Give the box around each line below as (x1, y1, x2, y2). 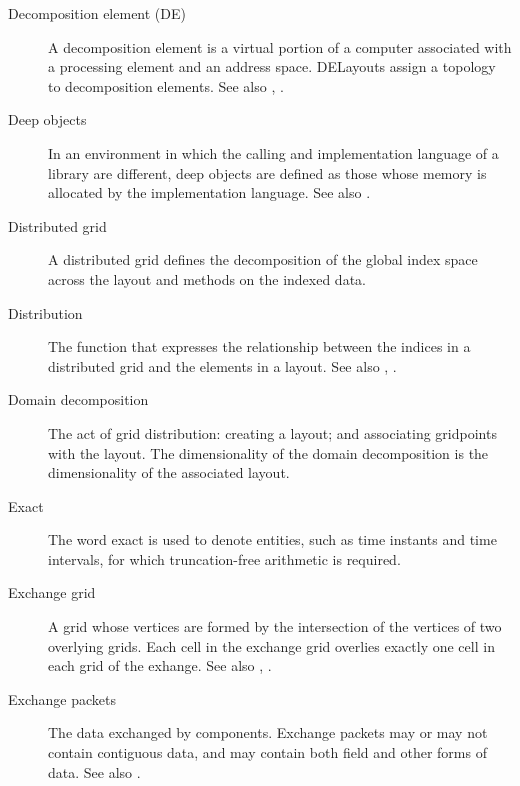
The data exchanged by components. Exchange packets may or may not (48, 722, 488, 743)
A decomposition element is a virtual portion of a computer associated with (48, 36, 512, 57)
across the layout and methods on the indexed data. (48, 268, 366, 289)
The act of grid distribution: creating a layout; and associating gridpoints (48, 422, 497, 443)
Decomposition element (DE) (8, 3, 186, 23)
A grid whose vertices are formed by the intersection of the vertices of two (48, 616, 502, 637)
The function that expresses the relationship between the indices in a (48, 336, 471, 357)
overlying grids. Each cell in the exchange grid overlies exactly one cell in (48, 635, 495, 656)
